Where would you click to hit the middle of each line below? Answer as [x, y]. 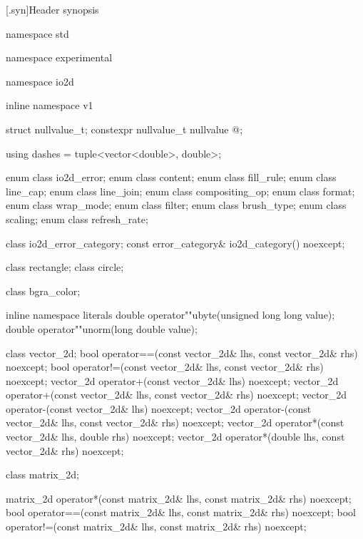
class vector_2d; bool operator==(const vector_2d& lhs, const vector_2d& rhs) [182, 353]
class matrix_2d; [42, 474]
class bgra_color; [43, 291]
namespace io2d [40, 81]
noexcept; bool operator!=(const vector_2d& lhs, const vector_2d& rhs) [165, 367]
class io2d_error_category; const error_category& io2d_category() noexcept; [175, 243]
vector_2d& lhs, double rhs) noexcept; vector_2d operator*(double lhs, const [175, 437]
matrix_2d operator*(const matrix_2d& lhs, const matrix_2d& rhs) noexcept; [179, 498]
